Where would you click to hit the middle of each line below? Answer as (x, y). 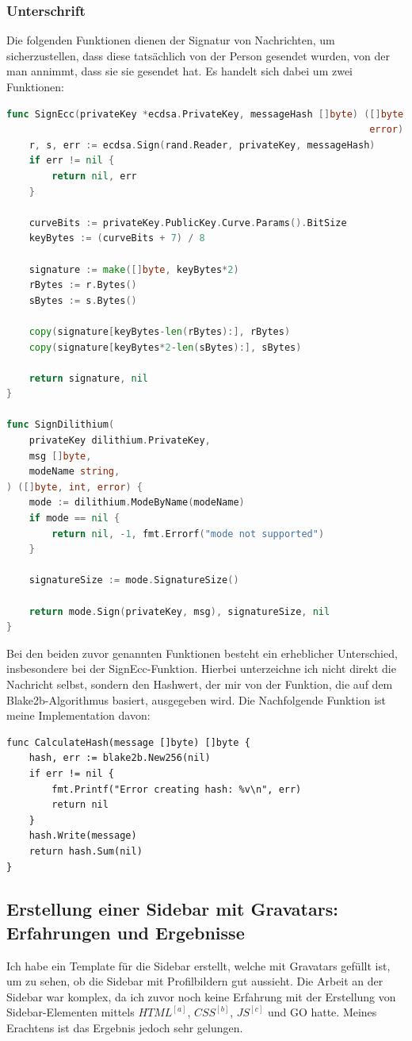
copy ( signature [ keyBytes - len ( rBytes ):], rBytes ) (160, 331)
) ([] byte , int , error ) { (74, 487)
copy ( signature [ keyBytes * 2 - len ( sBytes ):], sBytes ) (165, 347)
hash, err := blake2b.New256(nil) (120, 758)
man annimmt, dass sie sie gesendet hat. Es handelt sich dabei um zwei (180, 71)
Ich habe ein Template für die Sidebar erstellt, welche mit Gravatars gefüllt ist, (198, 965)
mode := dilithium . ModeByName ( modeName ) (137, 503)
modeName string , (74, 472)
